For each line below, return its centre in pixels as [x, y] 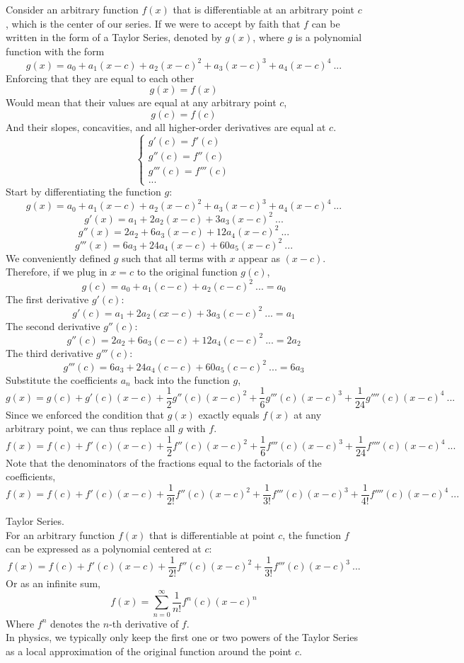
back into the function [182, 379]
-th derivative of [144, 623]
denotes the [75, 623]
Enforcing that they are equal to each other [100, 78]
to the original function [187, 272]
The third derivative [50, 352]
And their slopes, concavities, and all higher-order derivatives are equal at [166, 127]
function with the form [55, 51]
